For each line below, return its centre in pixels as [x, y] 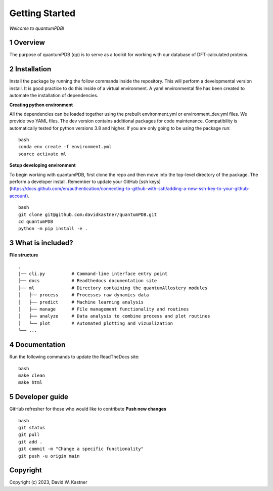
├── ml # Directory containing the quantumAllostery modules [113, 288]
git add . [30, 442]
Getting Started [42, 13]
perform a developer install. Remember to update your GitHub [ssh [79, 182]
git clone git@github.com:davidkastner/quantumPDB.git [88, 214]
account [18, 196]
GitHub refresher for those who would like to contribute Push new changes [88, 409]
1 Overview [27, 43]
